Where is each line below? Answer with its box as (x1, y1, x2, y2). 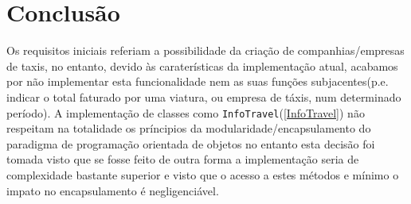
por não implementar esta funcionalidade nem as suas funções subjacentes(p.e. (6, 73, 389, 90)
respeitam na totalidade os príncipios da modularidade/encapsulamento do (6, 120, 371, 137)
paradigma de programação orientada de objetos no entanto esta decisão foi (6, 135, 375, 152)
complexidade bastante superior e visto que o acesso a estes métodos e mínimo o (6, 166, 399, 183)
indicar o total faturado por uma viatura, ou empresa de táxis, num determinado (6, 88, 401, 105)
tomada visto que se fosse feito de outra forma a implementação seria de (6, 151, 359, 167)
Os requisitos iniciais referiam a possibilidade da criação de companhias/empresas (6, 42, 405, 59)
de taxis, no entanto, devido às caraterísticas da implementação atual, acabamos (6, 57, 398, 74)
